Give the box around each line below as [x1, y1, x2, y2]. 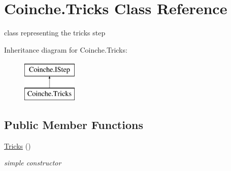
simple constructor [4, 157, 61, 168]
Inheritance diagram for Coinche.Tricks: [4, 44, 127, 55]
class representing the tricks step [4, 27, 106, 38]
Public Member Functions [4, 116, 143, 132]
